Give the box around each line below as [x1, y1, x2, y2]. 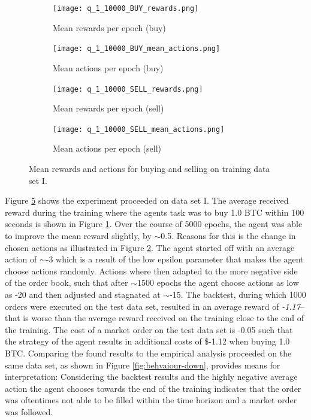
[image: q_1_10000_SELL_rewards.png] [53, 84, 203, 93]
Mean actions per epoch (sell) [53, 142, 162, 155]
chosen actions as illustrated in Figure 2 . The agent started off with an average [5, 241, 295, 253]
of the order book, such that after [5, 276, 128, 289]
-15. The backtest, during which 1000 [170, 288, 306, 300]
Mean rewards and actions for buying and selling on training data [29, 162, 270, 174]
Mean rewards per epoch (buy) [53, 21, 166, 34]
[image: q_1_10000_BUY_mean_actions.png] [53, 44, 221, 53]
